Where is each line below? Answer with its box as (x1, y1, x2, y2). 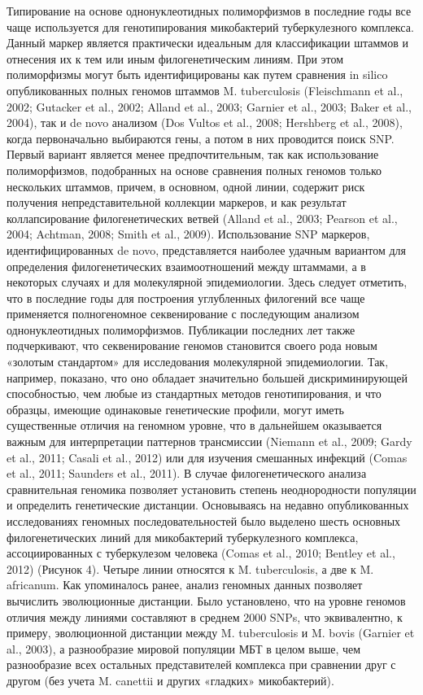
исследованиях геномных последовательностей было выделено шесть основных (7, 513, 401, 529)
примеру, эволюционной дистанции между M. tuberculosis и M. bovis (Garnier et (7, 624, 415, 641)
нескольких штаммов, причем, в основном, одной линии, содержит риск (7, 177, 365, 195)
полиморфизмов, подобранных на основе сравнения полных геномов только (7, 161, 382, 178)
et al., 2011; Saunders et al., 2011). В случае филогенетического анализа (7, 465, 367, 482)
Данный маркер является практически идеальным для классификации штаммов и (7, 34, 408, 51)
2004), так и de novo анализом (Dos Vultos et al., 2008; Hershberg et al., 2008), (7, 114, 403, 131)
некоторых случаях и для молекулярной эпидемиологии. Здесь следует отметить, (7, 273, 408, 291)
